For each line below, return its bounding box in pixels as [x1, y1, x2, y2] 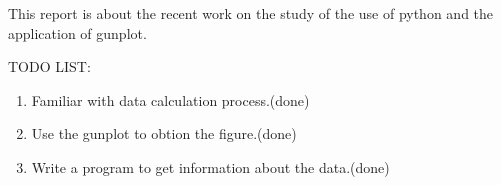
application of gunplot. [8, 22, 147, 43]
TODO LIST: [8, 56, 91, 77]
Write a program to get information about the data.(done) [31, 156, 390, 177]
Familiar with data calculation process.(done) [31, 89, 310, 110]
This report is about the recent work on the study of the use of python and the [8, 3, 494, 23]
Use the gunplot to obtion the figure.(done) [31, 123, 297, 144]
